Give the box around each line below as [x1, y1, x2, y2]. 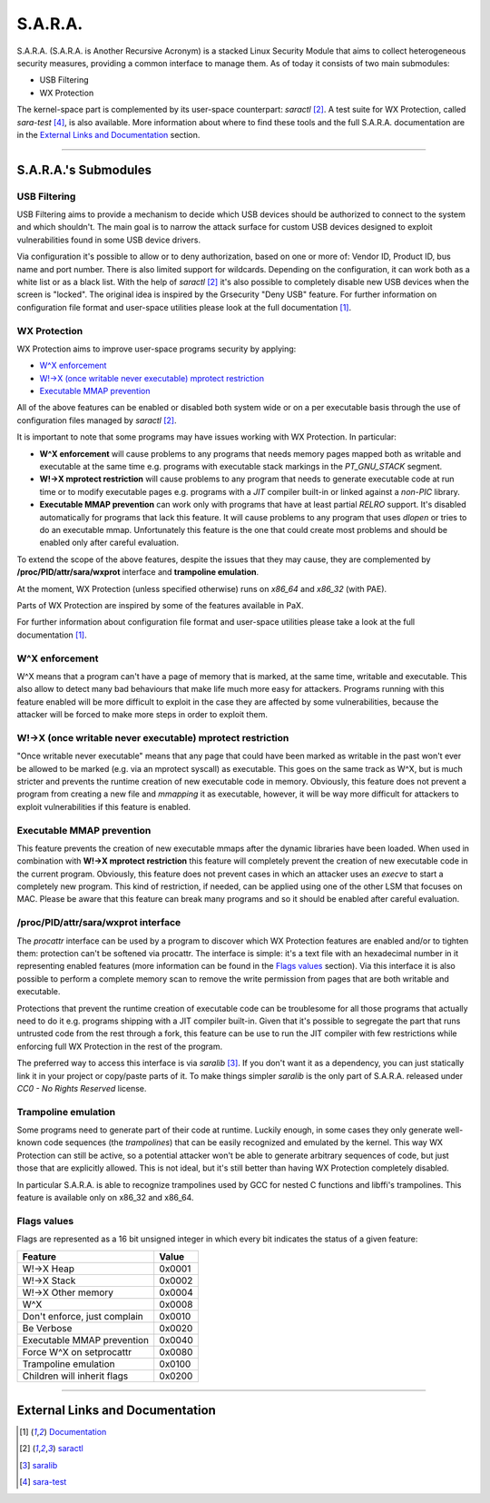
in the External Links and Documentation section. [16, 129, 201, 140]
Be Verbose [22, 1321, 73, 1334]
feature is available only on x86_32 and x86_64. [16, 1192, 194, 1202]
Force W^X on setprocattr [22, 1345, 132, 1358]
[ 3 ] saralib [19, 1459, 58, 1470]
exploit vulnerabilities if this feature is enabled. [16, 801, 191, 812]
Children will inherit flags [22, 1370, 129, 1382]
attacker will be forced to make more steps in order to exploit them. [16, 709, 268, 720]
